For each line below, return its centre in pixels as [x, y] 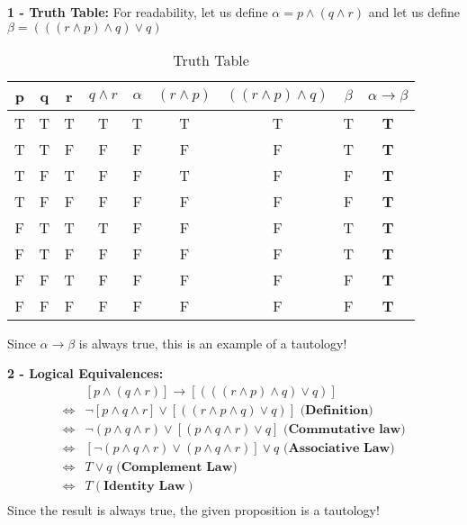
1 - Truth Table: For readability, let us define [138, 12]
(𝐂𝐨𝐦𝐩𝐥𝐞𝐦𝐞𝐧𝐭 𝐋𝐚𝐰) [177, 467]
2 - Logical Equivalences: [85, 373]
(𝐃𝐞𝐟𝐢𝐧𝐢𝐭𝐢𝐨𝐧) [337, 410]
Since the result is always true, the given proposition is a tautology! [193, 510]
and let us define [414, 12]
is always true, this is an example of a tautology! [213, 343]
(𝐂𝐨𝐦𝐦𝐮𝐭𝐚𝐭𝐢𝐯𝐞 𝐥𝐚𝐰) [345, 429]
